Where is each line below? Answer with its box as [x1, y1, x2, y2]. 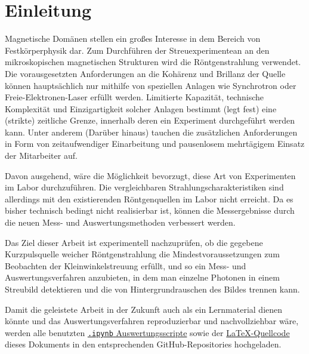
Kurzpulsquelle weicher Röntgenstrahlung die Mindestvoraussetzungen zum [5, 248, 280, 260]
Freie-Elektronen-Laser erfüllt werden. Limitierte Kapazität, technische [5, 91, 264, 103]
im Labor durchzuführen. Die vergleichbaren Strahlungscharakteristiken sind [5, 181, 284, 193]
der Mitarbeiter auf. [5, 149, 78, 162]
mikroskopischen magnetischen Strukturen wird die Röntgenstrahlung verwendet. [5, 56, 301, 68]
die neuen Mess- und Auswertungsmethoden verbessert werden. [5, 216, 236, 229]
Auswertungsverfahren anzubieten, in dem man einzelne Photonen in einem [5, 271, 280, 284]
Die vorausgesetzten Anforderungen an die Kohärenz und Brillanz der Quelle [5, 67, 286, 79]
